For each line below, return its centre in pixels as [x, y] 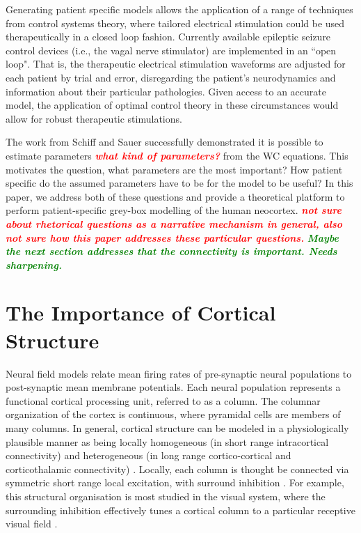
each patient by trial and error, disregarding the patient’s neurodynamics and [171, 77]
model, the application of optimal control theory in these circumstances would [172, 105]
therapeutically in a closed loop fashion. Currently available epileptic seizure [168, 37]
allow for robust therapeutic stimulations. [94, 118]
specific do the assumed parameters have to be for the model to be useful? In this [179, 183]
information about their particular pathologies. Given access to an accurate [166, 91]
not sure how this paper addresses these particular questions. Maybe [173, 237]
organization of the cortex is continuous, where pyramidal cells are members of [173, 414]
